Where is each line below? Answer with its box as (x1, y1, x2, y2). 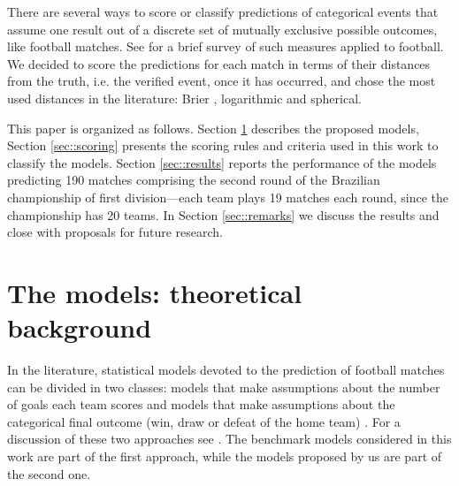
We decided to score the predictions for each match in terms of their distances (7, 54, 431, 72)
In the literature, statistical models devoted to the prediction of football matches (7, 361, 445, 379)
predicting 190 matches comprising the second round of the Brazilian (7, 171, 380, 189)
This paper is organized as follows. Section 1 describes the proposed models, (7, 118, 419, 137)
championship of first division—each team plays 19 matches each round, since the (7, 187, 449, 206)
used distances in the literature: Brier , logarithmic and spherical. (7, 88, 362, 107)
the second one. (7, 464, 91, 482)
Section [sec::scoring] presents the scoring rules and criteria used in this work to (7, 136, 439, 155)
